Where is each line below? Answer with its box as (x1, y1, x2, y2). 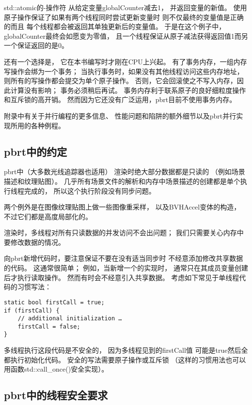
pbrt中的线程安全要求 (4, 388, 108, 403)
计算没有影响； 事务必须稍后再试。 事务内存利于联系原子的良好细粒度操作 (10, 85, 246, 95)
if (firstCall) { (4, 307, 60, 314)
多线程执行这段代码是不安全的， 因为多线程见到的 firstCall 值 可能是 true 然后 (4, 345, 241, 355)
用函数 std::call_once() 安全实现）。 (4, 364, 109, 374)
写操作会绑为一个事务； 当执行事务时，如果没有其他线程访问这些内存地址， (4, 66, 244, 76)
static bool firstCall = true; (4, 299, 105, 306)
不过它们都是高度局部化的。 (4, 211, 92, 221)
